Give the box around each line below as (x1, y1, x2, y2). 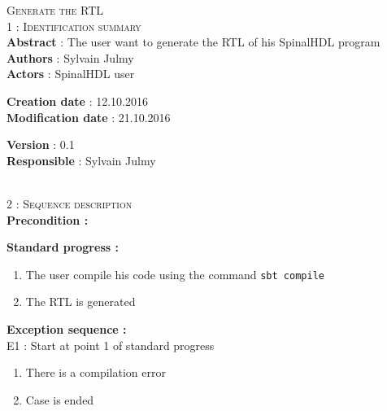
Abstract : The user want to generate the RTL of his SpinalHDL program (7, 33, 380, 50)
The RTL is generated (25, 293, 136, 310)
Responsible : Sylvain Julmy (7, 151, 156, 168)
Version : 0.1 (7, 136, 75, 153)
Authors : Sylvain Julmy (7, 49, 134, 66)
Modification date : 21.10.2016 (7, 108, 171, 125)
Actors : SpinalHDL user (7, 65, 135, 82)
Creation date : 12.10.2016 (7, 92, 148, 109)
